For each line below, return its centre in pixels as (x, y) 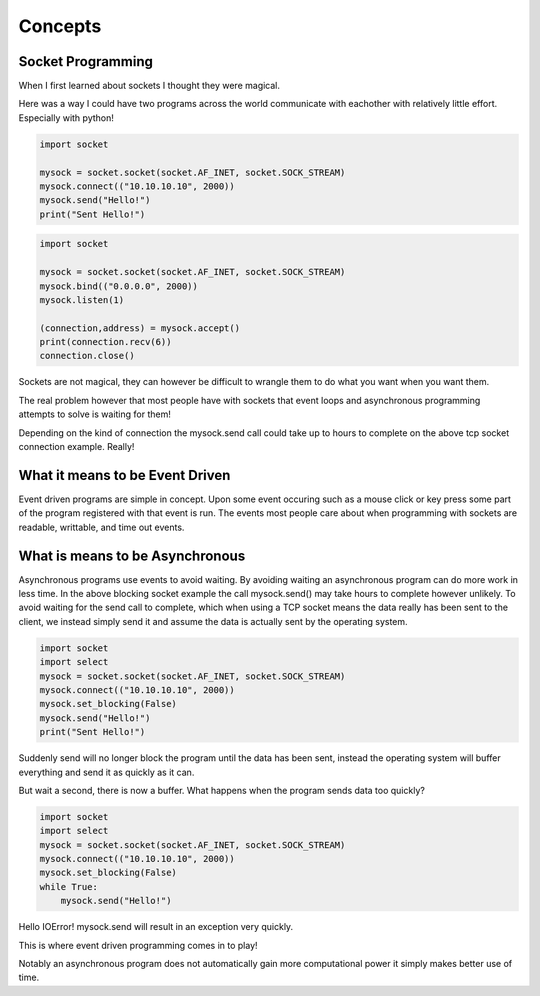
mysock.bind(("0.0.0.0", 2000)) (119, 286)
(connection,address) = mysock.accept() (139, 328)
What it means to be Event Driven (124, 475)
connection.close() (87, 356)
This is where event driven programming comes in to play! (138, 945)
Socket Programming (86, 61)
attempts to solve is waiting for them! (95, 414)
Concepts (60, 26)
